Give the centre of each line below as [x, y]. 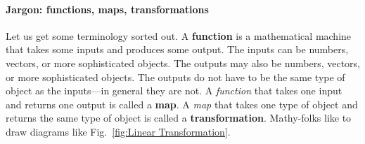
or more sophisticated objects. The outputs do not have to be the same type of [175, 77]
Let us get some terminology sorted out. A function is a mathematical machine [179, 35]
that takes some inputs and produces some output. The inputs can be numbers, [177, 49]
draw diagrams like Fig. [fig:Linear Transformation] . [118, 131]
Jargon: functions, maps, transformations [107, 9]
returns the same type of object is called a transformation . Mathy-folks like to [179, 118]
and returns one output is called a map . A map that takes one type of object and [182, 104]
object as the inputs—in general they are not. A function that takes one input [174, 91]
